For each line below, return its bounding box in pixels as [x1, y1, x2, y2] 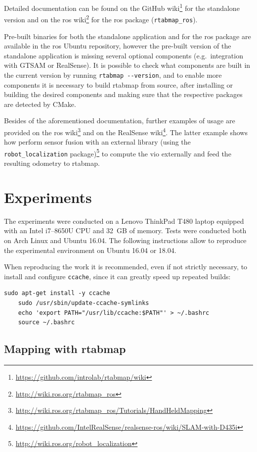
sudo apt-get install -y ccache [4, 290, 110, 297]
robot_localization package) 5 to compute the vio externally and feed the [4, 147, 231, 158]
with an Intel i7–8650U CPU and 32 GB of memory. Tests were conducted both [4, 225, 247, 236]
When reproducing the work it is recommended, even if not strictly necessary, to [4, 261, 248, 272]
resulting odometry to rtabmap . [4, 158, 100, 168]
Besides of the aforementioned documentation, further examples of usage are [4, 115, 235, 126]
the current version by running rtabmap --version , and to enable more [4, 69, 222, 80]
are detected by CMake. [4, 99, 76, 109]
